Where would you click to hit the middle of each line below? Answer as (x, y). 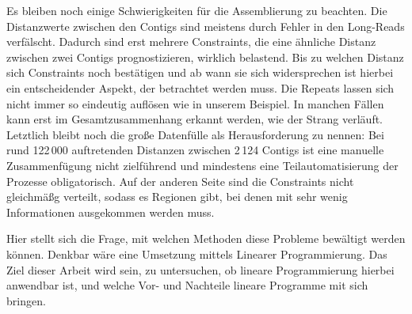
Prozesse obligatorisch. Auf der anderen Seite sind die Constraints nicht (180, 181)
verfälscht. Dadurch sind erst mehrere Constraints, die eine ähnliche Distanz (191, 42)
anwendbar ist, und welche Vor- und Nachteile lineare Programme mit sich (187, 285)
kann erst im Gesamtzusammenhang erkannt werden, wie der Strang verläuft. (195, 119)
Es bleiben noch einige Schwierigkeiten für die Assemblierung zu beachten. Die (197, 10)
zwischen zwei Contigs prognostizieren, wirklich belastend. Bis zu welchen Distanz (205, 57)
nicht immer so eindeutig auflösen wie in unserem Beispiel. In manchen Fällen (195, 103)
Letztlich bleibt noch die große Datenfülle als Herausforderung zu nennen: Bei (195, 134)
